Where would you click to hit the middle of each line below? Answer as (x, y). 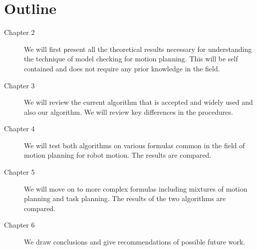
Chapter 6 (19, 225)
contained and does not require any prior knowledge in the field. (122, 68)
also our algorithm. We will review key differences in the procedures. (128, 112)
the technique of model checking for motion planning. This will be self (131, 59)
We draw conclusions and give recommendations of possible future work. (135, 242)
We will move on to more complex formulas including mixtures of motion (136, 188)
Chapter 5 (19, 172)
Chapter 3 (19, 85)
